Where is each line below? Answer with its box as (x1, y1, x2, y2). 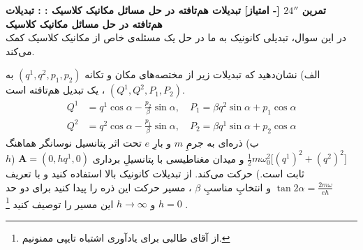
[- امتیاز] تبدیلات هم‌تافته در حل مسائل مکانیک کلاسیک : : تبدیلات (6, 3, 280, 17)
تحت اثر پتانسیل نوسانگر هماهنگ (6, 135, 142, 150)
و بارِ (152, 135, 172, 150)
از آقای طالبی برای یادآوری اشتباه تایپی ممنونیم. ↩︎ (22, 230, 230, 244)
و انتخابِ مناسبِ (203, 179, 271, 194)
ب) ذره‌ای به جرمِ (186, 135, 259, 150)
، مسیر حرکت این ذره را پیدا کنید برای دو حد (6, 179, 192, 194)
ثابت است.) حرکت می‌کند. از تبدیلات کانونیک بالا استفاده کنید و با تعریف (6, 166, 304, 181)
